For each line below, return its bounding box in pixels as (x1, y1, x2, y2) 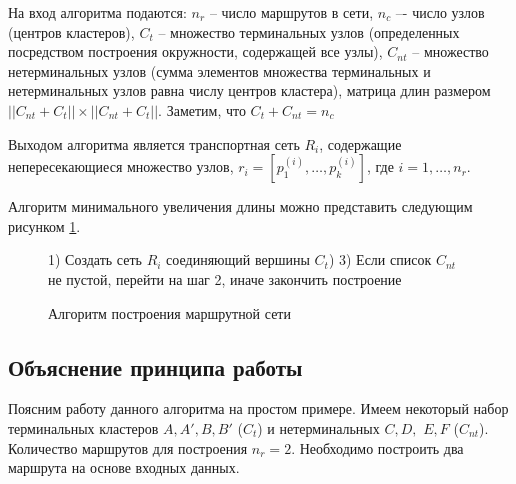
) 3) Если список (328, 249, 432, 270)
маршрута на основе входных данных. (8, 457, 240, 478)
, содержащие (319, 133, 402, 154)
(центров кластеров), (8, 21, 135, 42)
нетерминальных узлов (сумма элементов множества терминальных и (8, 60, 431, 81)
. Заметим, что (158, 99, 246, 120)
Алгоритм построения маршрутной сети (48, 302, 291, 323)
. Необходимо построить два (291, 437, 464, 458)
